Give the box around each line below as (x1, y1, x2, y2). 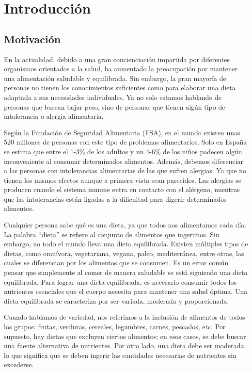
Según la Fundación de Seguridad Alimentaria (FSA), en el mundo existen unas (4, 127, 240, 137)
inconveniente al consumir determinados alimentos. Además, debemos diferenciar (4, 156, 244, 166)
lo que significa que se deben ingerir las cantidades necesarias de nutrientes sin (4, 350, 236, 360)
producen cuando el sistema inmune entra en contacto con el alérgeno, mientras (4, 184, 240, 194)
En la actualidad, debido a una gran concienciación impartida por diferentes (4, 54, 230, 64)
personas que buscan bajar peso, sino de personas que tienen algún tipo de (4, 101, 225, 112)
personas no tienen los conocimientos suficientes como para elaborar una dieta (4, 82, 236, 93)
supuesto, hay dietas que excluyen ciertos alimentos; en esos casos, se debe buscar (4, 331, 246, 341)
